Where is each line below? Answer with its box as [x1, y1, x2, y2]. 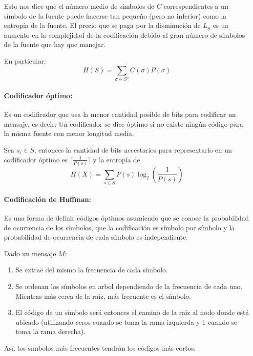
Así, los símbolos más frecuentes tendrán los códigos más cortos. [4, 343, 196, 353]
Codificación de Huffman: [4, 194, 91, 204]
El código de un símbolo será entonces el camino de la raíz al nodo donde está [15, 307, 249, 317]
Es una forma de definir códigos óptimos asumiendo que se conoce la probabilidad [4, 213, 249, 223]
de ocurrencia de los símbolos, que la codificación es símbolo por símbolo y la [4, 222, 235, 232]
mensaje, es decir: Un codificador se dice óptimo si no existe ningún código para [4, 118, 243, 129]
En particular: [4, 55, 46, 66]
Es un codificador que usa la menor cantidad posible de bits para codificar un [4, 109, 236, 119]
